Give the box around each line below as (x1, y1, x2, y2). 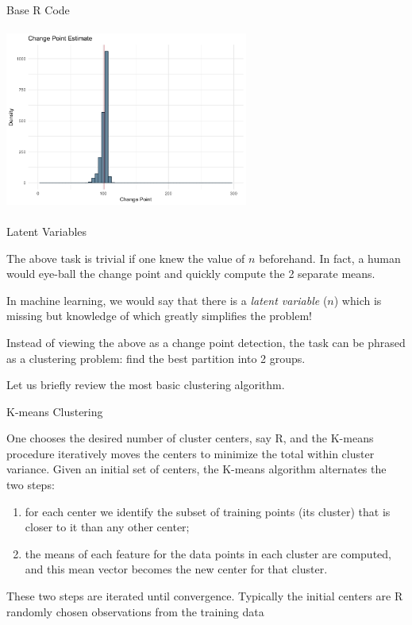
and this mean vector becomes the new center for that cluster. (25, 561, 328, 577)
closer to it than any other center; (25, 519, 190, 535)
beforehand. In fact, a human (259, 249, 401, 266)
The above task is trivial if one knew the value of (6, 249, 245, 266)
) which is (333, 291, 382, 308)
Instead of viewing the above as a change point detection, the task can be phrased (6, 334, 406, 350)
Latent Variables (6, 222, 87, 239)
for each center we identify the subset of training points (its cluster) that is (25, 503, 391, 519)
